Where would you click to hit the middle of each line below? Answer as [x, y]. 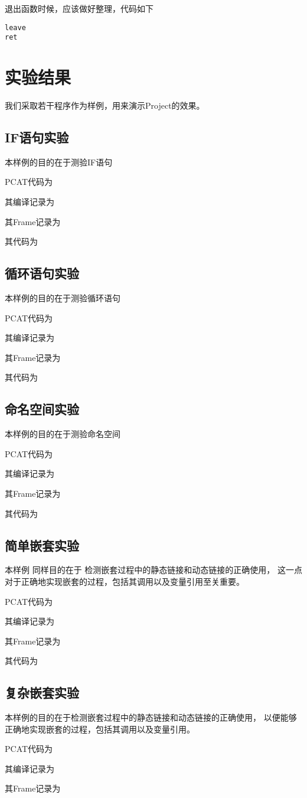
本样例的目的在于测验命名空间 [63, 434]
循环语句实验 [42, 273]
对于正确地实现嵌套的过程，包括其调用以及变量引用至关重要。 [125, 581]
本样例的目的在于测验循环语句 [63, 298]
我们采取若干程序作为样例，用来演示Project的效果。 [105, 105]
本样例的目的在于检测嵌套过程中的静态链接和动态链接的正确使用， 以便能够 [151, 717]
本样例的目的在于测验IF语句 [59, 162]
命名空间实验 [42, 409]
